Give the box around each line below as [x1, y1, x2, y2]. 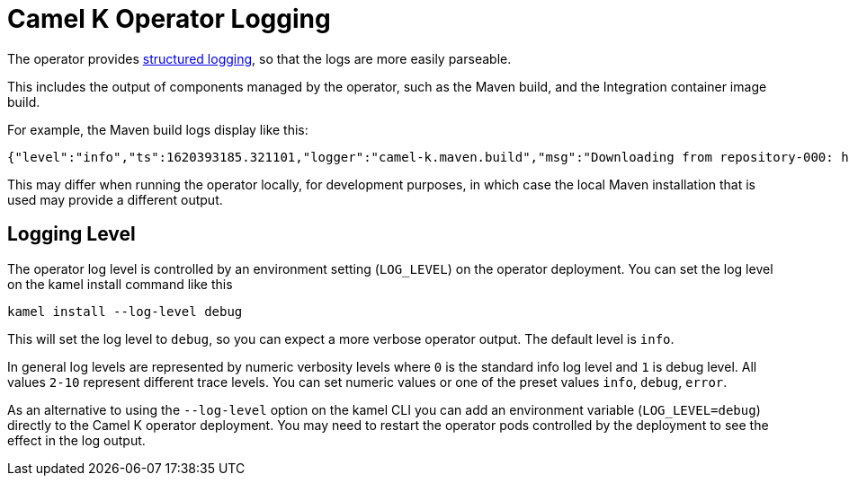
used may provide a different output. [7, 191, 223, 207]
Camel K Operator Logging [7, 4, 331, 34]
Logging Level [7, 223, 136, 246]
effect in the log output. [7, 432, 146, 448]
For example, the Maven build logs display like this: [7, 121, 308, 137]
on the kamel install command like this [7, 276, 233, 292]
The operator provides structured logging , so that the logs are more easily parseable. [7, 50, 512, 66]
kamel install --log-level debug [7, 303, 243, 319]
